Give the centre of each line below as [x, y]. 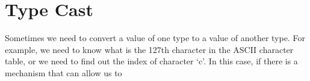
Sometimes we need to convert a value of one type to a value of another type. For [155, 38]
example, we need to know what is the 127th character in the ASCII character [149, 49]
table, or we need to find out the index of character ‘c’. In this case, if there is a [151, 61]
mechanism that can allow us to [64, 72]
